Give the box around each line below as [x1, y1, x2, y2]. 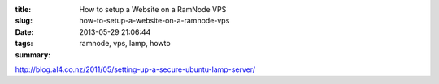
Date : [15, 27, 34, 36]
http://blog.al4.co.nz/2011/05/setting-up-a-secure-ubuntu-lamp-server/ [15, 65, 256, 74]
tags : [15, 39, 33, 48]
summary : [15, 49, 51, 60]
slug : [15, 16, 33, 26]
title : [15, 5, 32, 14]
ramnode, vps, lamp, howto [79, 39, 171, 48]
